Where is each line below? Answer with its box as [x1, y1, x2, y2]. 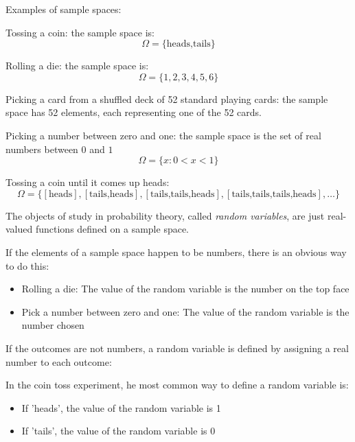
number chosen [21, 318, 84, 332]
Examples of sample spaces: [5, 2, 122, 16]
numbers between [5, 141, 78, 156]
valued [5, 222, 33, 236]
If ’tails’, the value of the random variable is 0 [21, 423, 216, 438]
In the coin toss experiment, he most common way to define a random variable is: [5, 377, 349, 392]
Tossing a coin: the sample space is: [5, 25, 154, 39]
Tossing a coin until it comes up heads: [5, 175, 170, 189]
